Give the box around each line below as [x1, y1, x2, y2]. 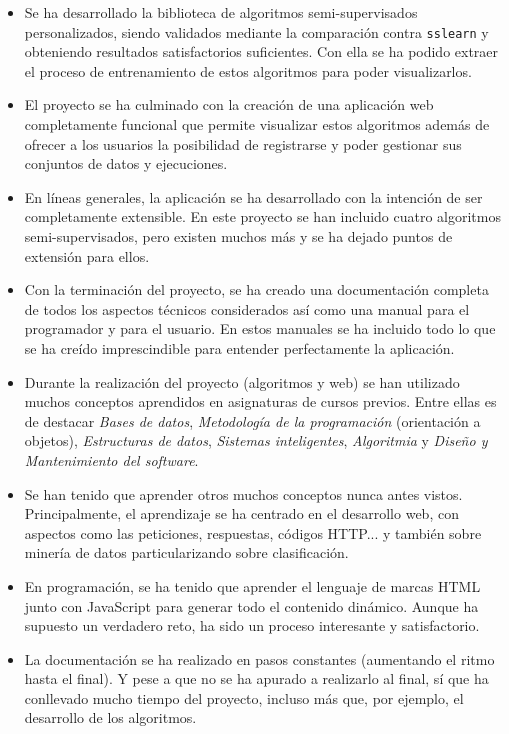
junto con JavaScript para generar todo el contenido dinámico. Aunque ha [24, 595, 479, 616]
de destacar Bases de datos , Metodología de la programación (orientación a [24, 410, 481, 431]
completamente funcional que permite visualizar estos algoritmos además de [24, 114, 490, 135]
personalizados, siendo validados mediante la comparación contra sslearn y [24, 21, 489, 42]
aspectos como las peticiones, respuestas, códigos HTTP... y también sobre [24, 522, 482, 543]
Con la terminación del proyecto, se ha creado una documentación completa [24, 279, 489, 300]
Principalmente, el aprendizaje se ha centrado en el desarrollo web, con [24, 503, 459, 524]
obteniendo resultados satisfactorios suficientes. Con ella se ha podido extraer [24, 41, 499, 62]
